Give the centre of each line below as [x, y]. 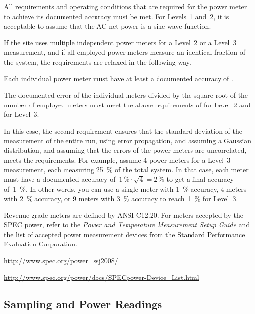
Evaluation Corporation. [41, 244]
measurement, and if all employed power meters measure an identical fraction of [125, 52]
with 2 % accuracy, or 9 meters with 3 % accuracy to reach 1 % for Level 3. [121, 198]
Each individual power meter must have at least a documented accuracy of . [119, 78]
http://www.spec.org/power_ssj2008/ [61, 261]
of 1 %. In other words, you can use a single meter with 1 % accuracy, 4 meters [125, 189]
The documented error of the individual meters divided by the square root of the [126, 95]
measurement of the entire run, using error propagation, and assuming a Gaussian [128, 140]
